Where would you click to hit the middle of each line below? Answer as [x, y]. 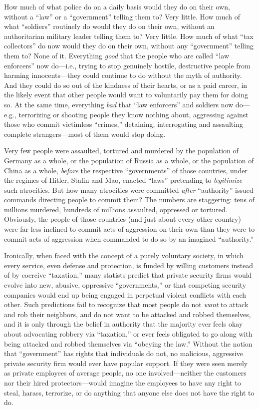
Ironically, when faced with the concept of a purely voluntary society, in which [124, 255]
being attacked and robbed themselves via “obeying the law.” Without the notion [128, 343]
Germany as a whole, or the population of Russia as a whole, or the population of [129, 160]
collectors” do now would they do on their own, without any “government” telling [129, 46]
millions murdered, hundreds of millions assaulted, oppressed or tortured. [116, 209]
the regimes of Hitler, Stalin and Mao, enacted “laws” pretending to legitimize [123, 180]
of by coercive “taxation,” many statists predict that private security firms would [128, 275]
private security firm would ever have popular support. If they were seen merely [126, 363]
